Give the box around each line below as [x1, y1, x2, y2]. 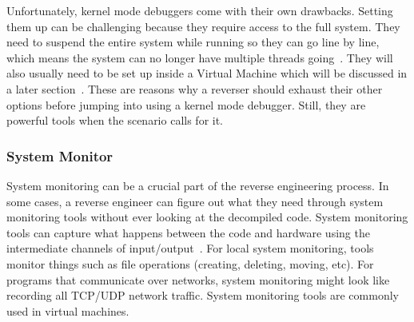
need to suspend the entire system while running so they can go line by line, [6, 34, 380, 50]
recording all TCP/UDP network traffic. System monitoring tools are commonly [6, 287, 399, 304]
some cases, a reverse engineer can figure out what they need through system [6, 193, 384, 209]
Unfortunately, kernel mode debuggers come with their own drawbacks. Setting [6, 2, 393, 18]
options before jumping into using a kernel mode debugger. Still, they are [6, 96, 366, 113]
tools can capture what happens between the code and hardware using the [6, 224, 370, 241]
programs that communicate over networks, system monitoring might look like [6, 271, 390, 288]
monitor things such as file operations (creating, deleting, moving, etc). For [6, 255, 374, 272]
